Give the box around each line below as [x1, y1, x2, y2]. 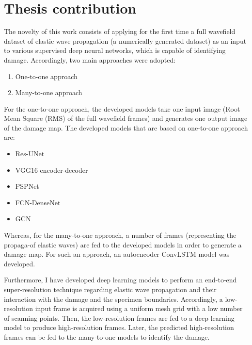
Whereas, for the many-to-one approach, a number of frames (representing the [4, 230, 236, 240]
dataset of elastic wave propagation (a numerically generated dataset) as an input [4, 35, 247, 46]
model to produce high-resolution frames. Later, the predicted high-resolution [4, 322, 234, 332]
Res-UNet [15, 148, 45, 159]
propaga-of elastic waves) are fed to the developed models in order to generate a [4, 239, 242, 249]
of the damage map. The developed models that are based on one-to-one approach [4, 122, 248, 132]
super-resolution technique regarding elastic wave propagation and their [4, 284, 217, 294]
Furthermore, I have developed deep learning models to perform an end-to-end [4, 275, 237, 285]
